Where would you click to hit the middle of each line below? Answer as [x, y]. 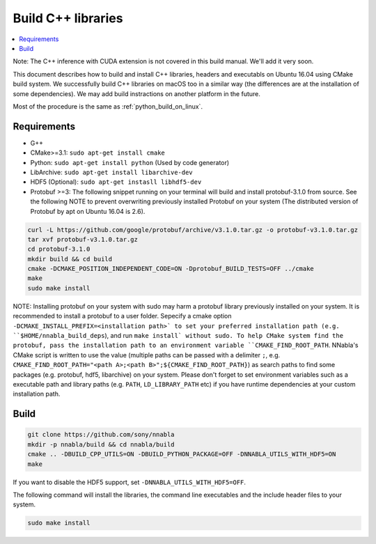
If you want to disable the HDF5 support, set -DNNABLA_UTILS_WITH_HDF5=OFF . [130, 482]
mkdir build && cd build [70, 259]
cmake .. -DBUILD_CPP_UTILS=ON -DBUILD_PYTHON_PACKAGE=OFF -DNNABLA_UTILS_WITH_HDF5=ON [182, 454]
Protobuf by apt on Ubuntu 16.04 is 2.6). [88, 211]
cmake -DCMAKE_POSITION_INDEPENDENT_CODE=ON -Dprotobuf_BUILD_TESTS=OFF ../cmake [171, 269]
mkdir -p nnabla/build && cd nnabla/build [101, 444]
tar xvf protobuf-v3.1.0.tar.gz [83, 239]
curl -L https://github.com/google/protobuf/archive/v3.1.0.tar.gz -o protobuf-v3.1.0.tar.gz [193, 230]
